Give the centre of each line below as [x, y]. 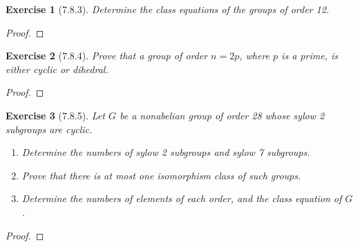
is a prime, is [310, 56]
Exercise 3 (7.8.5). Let [55, 115]
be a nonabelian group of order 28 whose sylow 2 [222, 115]
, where [255, 56]
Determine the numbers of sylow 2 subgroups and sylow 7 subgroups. [166, 152]
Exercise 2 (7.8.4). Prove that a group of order [107, 56]
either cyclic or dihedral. [57, 69]
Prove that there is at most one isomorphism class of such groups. [161, 175]
